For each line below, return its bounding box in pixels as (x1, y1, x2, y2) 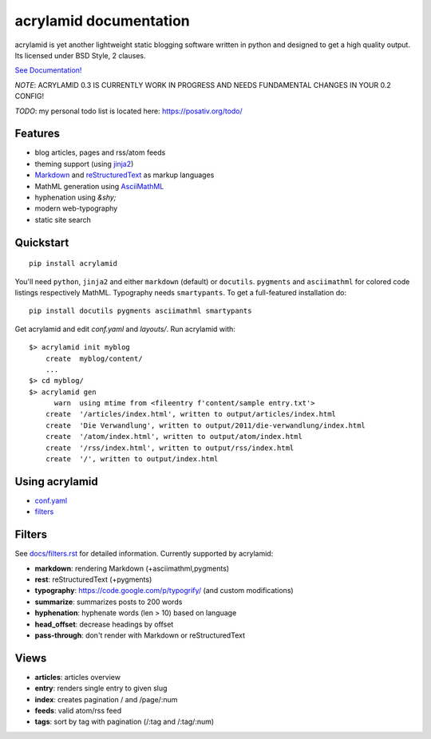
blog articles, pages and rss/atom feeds (34, 148, 166, 157)
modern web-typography (34, 204, 118, 213)
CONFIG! (14, 92, 44, 101)
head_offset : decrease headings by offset (34, 619, 174, 629)
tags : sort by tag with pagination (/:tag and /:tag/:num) (34, 717, 215, 726)
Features (14, 127, 60, 140)
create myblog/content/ (45, 354, 143, 363)
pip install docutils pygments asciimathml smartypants (29, 306, 252, 315)
